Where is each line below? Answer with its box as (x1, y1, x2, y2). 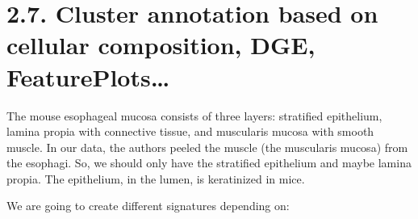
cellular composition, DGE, (6, 28, 316, 61)
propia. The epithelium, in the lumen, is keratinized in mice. (6, 170, 305, 187)
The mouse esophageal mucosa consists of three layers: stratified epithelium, (6, 107, 382, 124)
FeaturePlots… (6, 60, 170, 93)
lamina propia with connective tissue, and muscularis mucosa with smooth (6, 123, 374, 140)
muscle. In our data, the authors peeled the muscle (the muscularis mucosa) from (6, 138, 408, 155)
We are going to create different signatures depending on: (6, 197, 290, 214)
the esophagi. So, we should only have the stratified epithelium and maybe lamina (6, 154, 412, 171)
